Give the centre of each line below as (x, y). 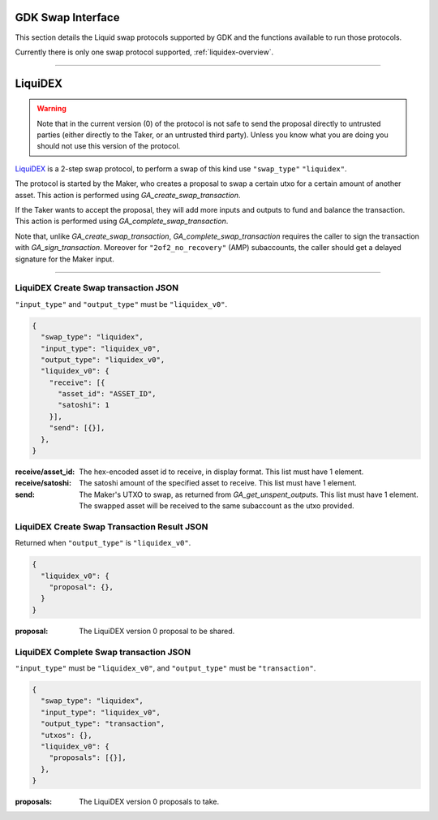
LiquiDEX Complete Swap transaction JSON (103, 652)
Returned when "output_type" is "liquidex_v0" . (103, 543)
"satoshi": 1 (84, 405)
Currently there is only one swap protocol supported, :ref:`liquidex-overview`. (144, 52)
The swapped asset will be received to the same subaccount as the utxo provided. (217, 506)
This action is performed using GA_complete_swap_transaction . (122, 221)
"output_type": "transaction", (103, 724)
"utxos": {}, (67, 735)
